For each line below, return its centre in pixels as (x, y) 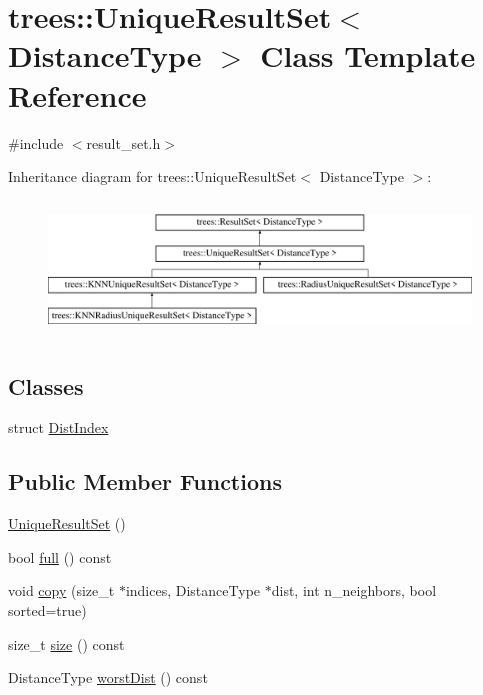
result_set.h (123, 142)
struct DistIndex (58, 427)
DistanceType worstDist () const (108, 677)
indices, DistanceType (193, 590)
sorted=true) (47, 610)
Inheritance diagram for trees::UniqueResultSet (152, 176)
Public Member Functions (145, 481)
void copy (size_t (61, 590)
